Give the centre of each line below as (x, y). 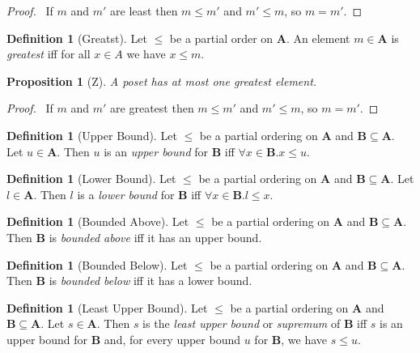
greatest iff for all (49, 54)
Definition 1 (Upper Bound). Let (92, 135)
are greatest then (152, 108)
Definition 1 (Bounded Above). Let (98, 221)
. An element (318, 38)
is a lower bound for (126, 194)
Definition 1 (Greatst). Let (77, 38)
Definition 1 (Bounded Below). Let (97, 264)
